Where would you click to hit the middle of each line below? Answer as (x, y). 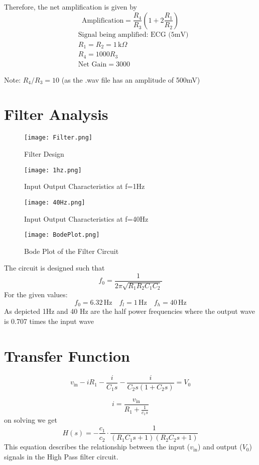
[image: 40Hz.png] (55, 202)
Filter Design (44, 154)
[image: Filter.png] (58, 138)
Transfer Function (67, 355)
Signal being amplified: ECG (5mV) (133, 35)
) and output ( (220, 447)
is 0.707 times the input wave (49, 321)
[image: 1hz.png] (53, 170)
